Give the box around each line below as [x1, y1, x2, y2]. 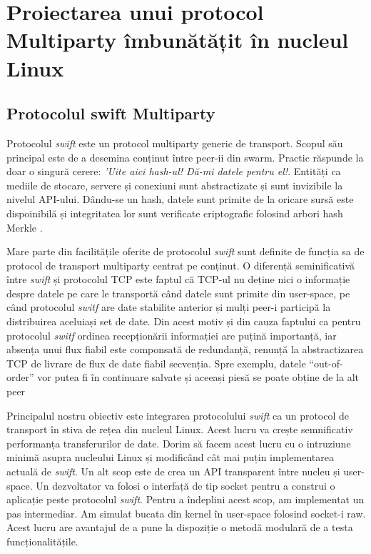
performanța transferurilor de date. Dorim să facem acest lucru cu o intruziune [6, 435, 351, 450]
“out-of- [309, 355, 343, 370]
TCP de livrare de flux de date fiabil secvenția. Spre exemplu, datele [6, 355, 306, 370]
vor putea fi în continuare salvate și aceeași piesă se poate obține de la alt [37, 370, 359, 385]
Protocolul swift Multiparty [6, 102, 215, 124]
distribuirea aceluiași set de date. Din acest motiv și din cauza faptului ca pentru [6, 314, 361, 329]
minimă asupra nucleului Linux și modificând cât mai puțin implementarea [6, 450, 334, 465]
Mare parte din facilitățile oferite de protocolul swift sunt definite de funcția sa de [6, 244, 365, 259]
